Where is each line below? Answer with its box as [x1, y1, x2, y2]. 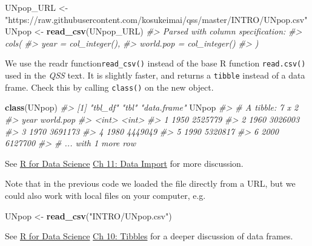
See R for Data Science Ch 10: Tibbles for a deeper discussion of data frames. [5, 230, 293, 242]
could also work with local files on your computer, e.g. [5, 189, 206, 201]
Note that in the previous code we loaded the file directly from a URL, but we [5, 177, 296, 190]
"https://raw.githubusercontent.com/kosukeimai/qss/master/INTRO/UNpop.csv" [5, 13, 308, 25]
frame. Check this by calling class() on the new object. [5, 80, 214, 93]
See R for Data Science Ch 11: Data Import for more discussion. [5, 157, 244, 169]
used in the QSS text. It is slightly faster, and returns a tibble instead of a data [5, 69, 305, 82]
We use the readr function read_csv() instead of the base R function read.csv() [5, 57, 306, 70]
